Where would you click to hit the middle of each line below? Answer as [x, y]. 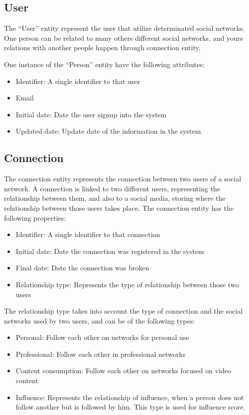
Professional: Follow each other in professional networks [101, 354]
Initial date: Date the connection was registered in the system [110, 251]
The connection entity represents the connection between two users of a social [123, 179]
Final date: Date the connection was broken [82, 268]
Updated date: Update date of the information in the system [108, 131]
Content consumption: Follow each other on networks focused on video [123, 371]
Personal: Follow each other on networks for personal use [102, 337]
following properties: [35, 217]
